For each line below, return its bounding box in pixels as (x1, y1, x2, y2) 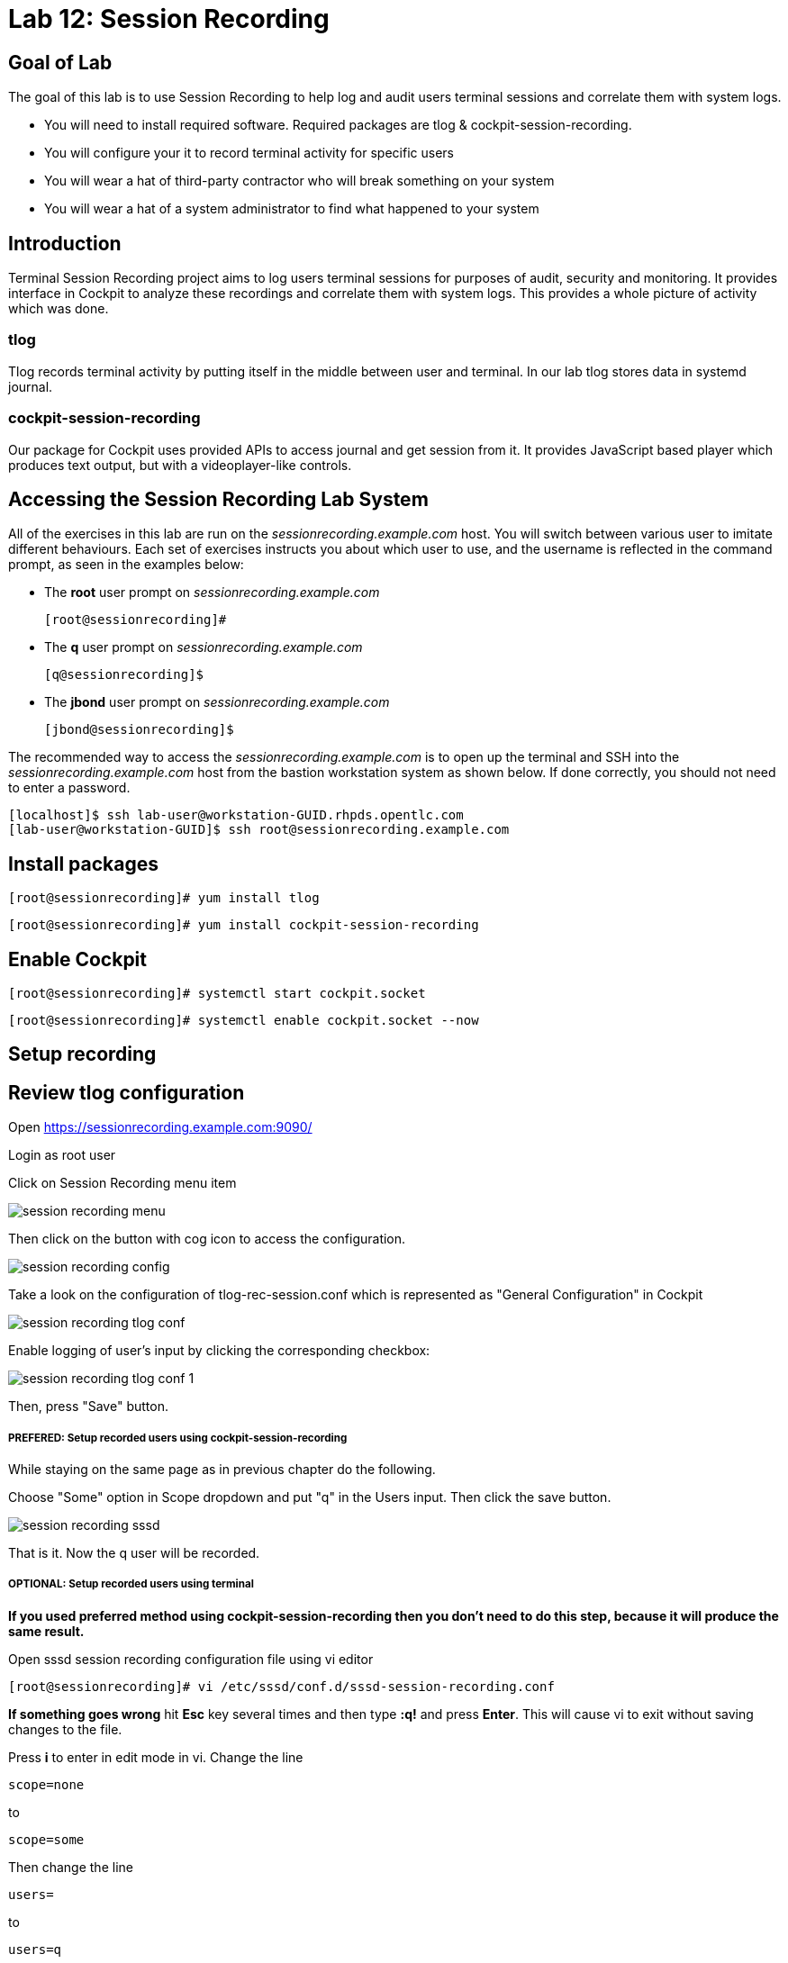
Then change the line (8, 1859, 133, 1875)
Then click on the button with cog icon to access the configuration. (8, 1231, 406, 1247)
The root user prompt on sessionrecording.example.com (44, 584, 380, 601)
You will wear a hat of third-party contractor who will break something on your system (44, 173, 555, 189)
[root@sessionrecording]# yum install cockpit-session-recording (8, 918, 479, 933)
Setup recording (8, 1043, 157, 1066)
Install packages (8, 852, 159, 875)
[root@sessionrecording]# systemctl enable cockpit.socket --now (8, 1013, 479, 1028)
